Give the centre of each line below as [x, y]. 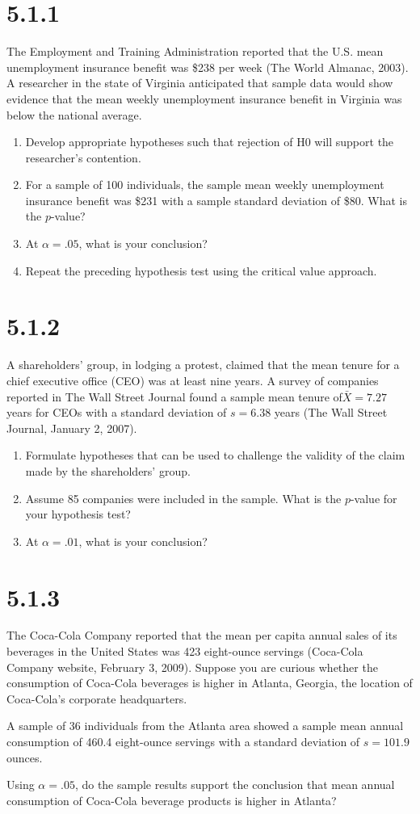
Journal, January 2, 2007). [72, 428]
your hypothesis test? [78, 514]
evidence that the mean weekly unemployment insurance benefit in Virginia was [204, 98]
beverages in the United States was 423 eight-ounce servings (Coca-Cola [185, 651]
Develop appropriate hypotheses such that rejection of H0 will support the [210, 142]
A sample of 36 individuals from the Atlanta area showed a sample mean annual [205, 726]
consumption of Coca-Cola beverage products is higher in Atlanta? [172, 800]
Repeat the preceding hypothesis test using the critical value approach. [201, 270]
